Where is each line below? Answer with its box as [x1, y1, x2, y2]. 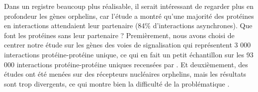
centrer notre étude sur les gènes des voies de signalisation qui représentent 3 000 [4, 40, 251, 50]
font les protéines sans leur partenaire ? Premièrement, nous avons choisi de [4, 30, 235, 40]
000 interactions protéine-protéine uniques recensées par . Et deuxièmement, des [4, 59, 248, 69]
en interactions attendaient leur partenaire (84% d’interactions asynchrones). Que [4, 20, 253, 31]
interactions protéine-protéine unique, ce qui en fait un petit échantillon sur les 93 [4, 49, 254, 59]
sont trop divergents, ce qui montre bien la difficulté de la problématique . [4, 78, 230, 89]
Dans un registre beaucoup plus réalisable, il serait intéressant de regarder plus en [4, 1, 254, 11]
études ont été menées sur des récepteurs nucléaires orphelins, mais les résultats [4, 69, 247, 79]
